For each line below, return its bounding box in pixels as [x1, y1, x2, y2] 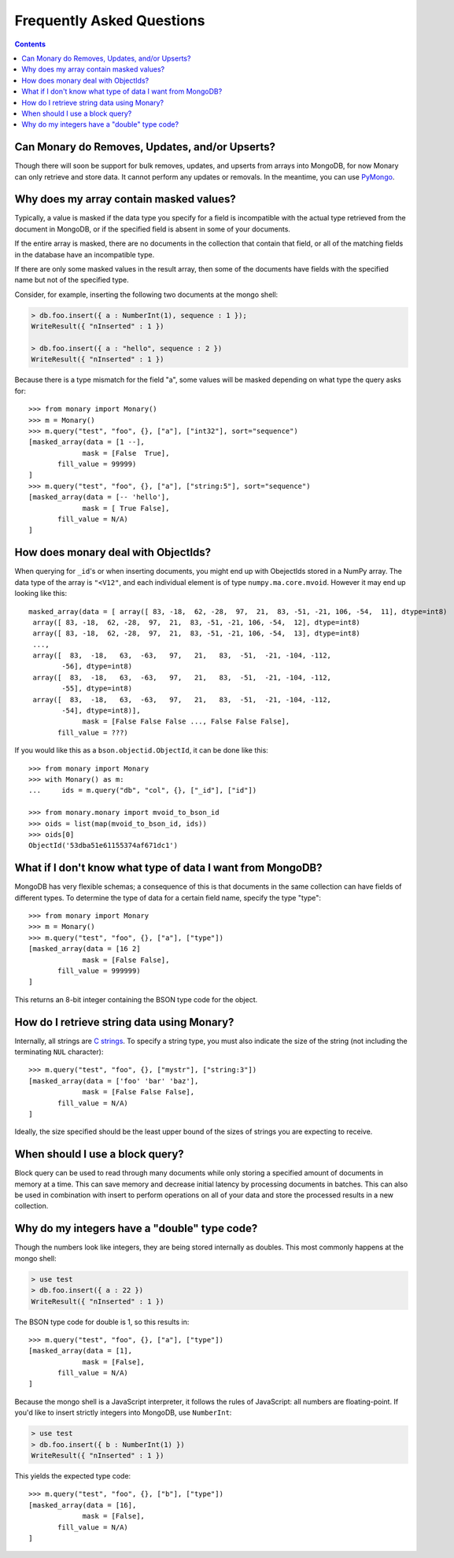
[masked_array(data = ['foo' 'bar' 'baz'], [28, 1076, 199, 1086]
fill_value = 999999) [57, 966, 141, 975]
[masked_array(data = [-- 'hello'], [28, 493, 170, 501]
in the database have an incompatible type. [14, 250, 155, 259]
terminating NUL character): [14, 1047, 104, 1057]
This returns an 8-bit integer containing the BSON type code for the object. [14, 994, 258, 1004]
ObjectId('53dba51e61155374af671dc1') [28, 841, 179, 850]
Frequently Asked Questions [14, 12, 205, 29]
